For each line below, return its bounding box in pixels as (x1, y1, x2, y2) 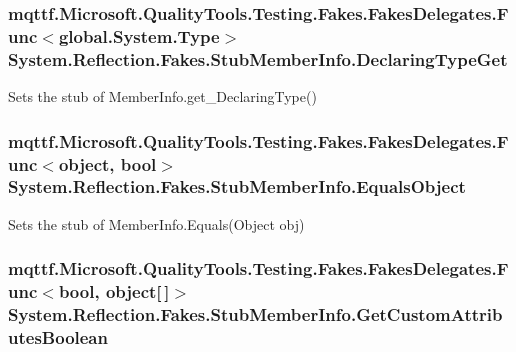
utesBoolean (8, 325, 108, 349)
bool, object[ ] (58, 279, 170, 304)
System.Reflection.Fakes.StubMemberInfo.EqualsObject (8, 174, 466, 199)
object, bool (58, 151, 157, 176)
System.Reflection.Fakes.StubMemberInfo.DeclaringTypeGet (8, 46, 508, 71)
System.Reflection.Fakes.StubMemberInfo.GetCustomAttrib (8, 302, 503, 327)
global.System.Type (58, 23, 220, 48)
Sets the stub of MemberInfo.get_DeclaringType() (8, 86, 317, 107)
